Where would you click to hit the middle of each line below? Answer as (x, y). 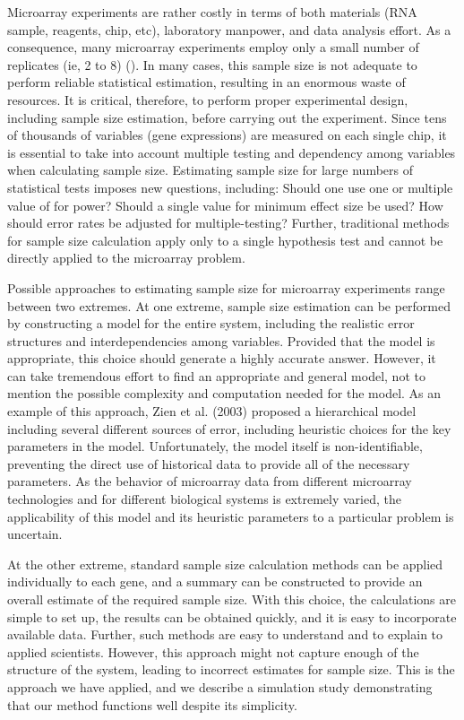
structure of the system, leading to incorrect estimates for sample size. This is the (231, 669)
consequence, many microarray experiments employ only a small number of (213, 47)
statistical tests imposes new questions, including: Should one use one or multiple (230, 187)
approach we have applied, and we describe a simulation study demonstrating (220, 686)
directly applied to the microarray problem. (126, 258)
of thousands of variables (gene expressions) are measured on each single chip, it (227, 135)
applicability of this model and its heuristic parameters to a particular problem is (231, 516)
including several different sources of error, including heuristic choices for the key (229, 428)
